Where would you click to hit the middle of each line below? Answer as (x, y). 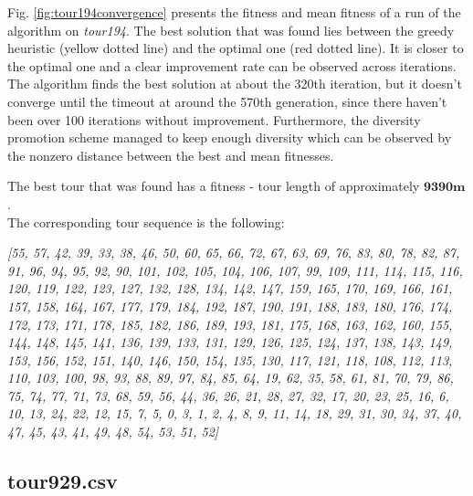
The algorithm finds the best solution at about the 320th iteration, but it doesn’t (235, 84)
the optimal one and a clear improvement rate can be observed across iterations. (232, 65)
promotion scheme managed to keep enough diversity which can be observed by (230, 137)
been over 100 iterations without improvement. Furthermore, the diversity (214, 119)
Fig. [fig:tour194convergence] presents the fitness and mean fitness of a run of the (234, 12)
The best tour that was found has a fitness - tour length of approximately (214, 186)
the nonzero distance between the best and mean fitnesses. (171, 155)
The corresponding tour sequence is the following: (146, 222)
